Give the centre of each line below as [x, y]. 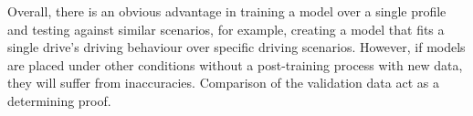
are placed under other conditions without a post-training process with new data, [235, 64]
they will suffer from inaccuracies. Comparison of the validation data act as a [223, 83]
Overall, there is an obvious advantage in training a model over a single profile [227, 11]
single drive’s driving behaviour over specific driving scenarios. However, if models [236, 47]
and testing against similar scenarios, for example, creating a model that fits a [226, 29]
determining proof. [59, 100]
